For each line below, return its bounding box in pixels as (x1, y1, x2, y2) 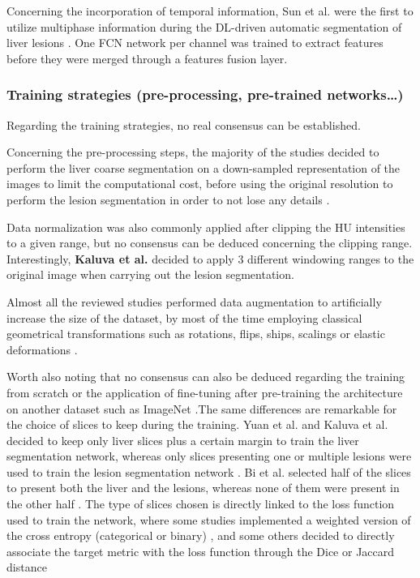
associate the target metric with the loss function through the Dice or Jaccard (6, 542, 395, 559)
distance (6, 559, 47, 576)
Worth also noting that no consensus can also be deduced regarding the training (6, 368, 405, 385)
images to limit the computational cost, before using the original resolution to (6, 175, 393, 192)
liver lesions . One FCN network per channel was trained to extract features (6, 34, 384, 51)
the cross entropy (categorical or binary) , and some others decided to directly (6, 527, 395, 544)
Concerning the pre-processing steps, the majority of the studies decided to (6, 143, 379, 161)
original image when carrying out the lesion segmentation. (6, 266, 294, 283)
